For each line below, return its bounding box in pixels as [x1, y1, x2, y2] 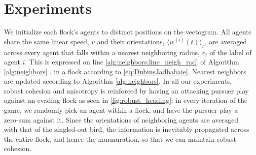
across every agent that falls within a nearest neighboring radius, [4, 47, 200, 57]
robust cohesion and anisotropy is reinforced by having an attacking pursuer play [4, 85, 249, 95]
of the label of [209, 47, 252, 57]
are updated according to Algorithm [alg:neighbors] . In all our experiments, [4, 76, 232, 86]
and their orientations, [97, 36, 165, 46]
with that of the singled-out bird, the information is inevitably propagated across [4, 124, 249, 134]
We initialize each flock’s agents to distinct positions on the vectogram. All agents [4, 27, 252, 37]
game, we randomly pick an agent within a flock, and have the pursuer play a [4, 105, 238, 115]
